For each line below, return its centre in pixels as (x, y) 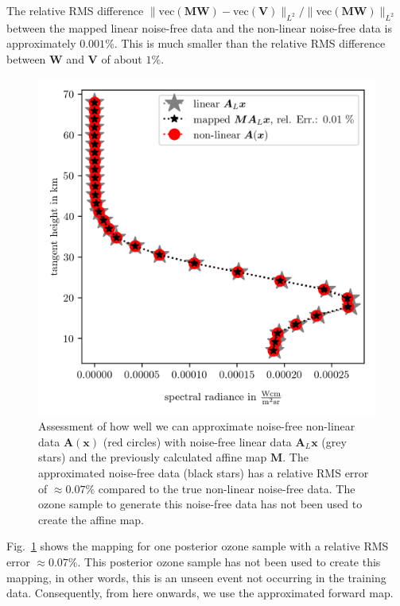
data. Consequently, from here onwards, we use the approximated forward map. (200, 593)
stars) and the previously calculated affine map (153, 457)
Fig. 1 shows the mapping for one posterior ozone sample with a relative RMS (198, 546)
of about (122, 58)
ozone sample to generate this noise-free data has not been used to (200, 504)
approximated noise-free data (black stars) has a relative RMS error (204, 472)
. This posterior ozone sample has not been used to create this (229, 561)
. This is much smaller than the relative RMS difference (250, 43)
